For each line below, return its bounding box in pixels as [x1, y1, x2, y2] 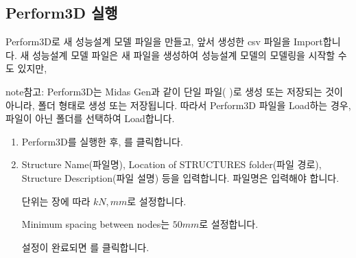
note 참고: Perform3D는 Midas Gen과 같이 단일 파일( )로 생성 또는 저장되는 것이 [5, 84, 343, 98]
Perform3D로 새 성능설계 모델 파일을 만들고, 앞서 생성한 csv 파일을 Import [5, 34, 323, 49]
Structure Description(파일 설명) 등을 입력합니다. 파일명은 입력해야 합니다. [21, 170, 340, 185]
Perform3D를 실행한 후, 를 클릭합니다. [21, 134, 183, 148]
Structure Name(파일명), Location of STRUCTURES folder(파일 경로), [21, 157, 322, 172]
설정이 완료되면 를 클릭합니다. [21, 239, 150, 254]
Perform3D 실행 [5, 2, 118, 23]
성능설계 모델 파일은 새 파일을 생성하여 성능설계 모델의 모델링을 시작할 [32, 47, 335, 62]
